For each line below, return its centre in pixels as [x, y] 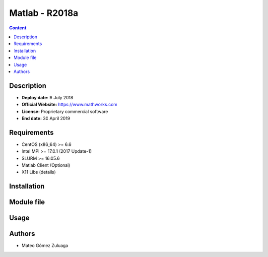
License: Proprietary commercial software [65, 111]
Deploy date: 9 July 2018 [47, 97]
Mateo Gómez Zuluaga [45, 246]
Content [18, 28]
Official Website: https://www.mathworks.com [69, 105]
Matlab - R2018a [44, 13]
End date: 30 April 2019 [46, 118]
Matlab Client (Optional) [46, 165]
